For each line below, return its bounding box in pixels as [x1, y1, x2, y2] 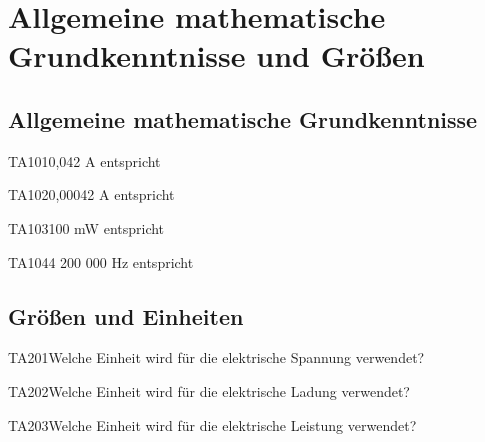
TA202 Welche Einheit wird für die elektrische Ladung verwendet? [8, 380, 410, 401]
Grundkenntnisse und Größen [8, 35, 425, 76]
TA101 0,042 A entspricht [8, 150, 161, 171]
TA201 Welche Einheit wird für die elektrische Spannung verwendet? [8, 347, 425, 368]
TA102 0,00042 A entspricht [8, 184, 175, 205]
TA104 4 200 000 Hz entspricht [8, 251, 194, 272]
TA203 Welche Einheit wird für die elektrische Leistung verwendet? [8, 414, 417, 435]
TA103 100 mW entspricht [8, 217, 165, 238]
